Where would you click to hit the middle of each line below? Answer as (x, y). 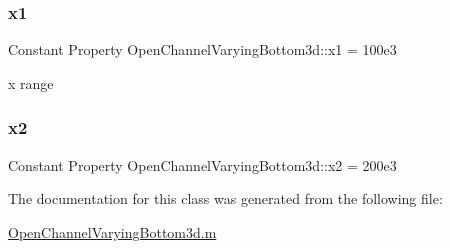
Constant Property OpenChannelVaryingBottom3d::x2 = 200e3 (202, 164)
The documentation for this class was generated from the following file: (225, 198)
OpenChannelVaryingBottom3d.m (112, 231)
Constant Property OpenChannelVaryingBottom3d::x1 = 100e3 (202, 49)
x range (31, 82)
